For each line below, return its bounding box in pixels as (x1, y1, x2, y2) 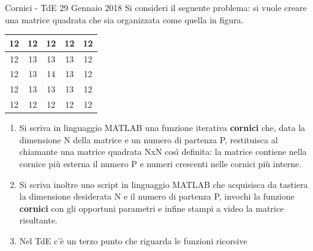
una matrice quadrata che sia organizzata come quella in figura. (5, 13, 244, 26)
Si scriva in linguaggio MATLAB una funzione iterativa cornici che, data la (19, 121, 306, 134)
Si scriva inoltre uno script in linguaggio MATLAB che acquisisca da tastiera (19, 178, 308, 190)
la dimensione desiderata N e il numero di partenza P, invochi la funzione (19, 190, 295, 203)
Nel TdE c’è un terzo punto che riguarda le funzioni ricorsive (19, 234, 247, 247)
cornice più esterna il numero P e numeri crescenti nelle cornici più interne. (19, 157, 302, 170)
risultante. (19, 214, 58, 227)
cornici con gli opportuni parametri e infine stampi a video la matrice (19, 201, 284, 214)
